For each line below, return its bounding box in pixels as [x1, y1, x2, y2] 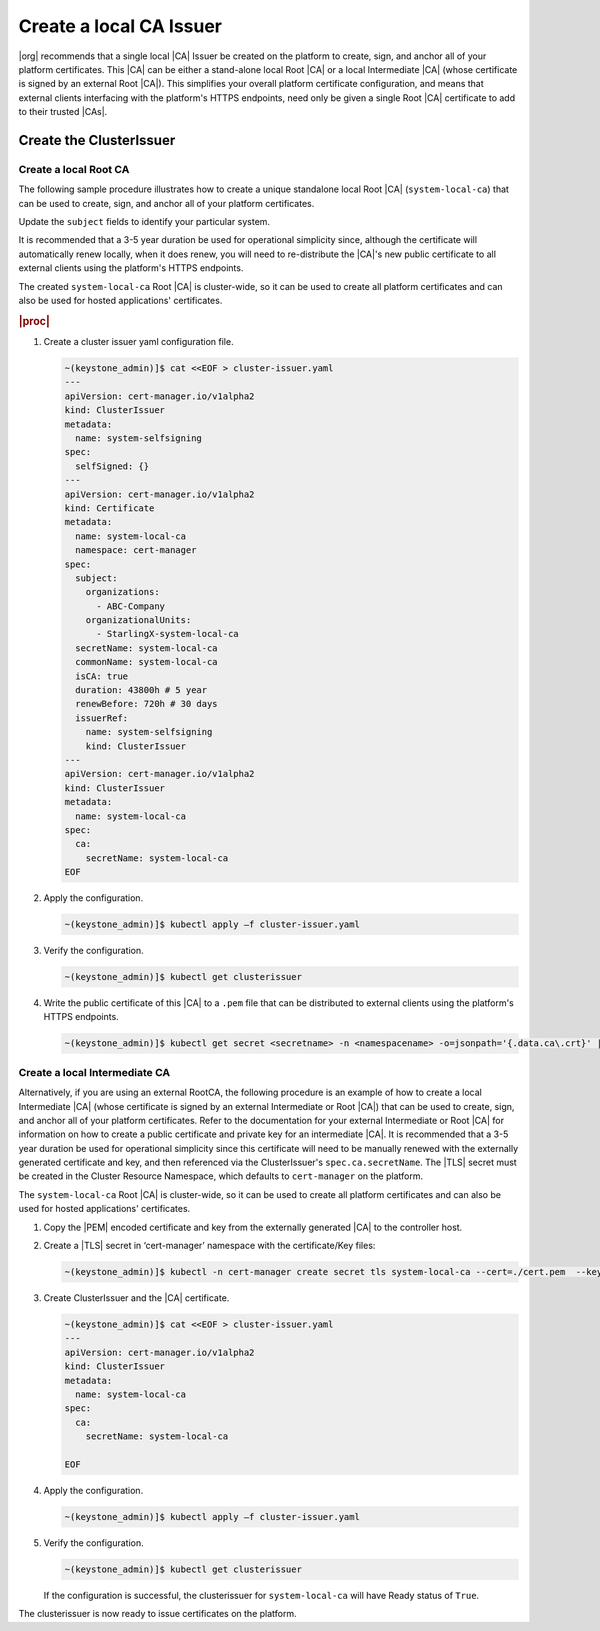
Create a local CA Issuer [18, 15, 223, 37]
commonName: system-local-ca [75, 656, 219, 668]
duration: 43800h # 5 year [75, 685, 208, 696]
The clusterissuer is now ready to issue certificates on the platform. [18, 1608, 297, 1620]
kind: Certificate [64, 502, 155, 514]
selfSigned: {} [75, 460, 150, 472]
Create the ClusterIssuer [18, 131, 176, 149]
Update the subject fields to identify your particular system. [18, 216, 270, 228]
